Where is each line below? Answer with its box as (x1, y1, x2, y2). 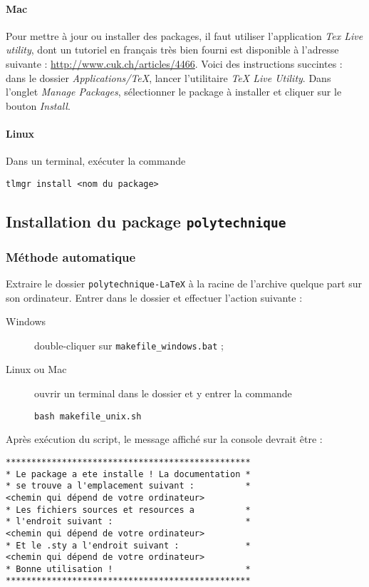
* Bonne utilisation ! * (6, 563, 251, 574)
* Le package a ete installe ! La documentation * (6, 469, 251, 479)
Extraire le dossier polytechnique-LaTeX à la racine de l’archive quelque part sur (6, 275, 362, 290)
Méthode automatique (6, 247, 136, 265)
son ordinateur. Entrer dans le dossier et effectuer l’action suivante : (6, 290, 303, 305)
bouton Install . (6, 98, 71, 113)
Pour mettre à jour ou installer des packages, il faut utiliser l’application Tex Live (6, 28, 363, 43)
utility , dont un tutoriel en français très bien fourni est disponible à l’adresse (6, 42, 339, 57)
